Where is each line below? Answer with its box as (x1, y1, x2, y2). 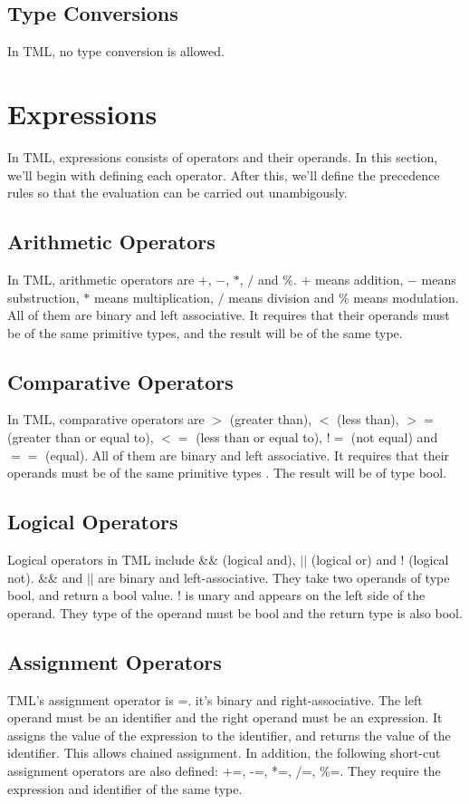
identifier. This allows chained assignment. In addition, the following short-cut (7, 743, 441, 762)
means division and (228, 287, 335, 306)
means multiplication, (93, 287, 214, 306)
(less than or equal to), (196, 428, 322, 447)
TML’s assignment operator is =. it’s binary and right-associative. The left (7, 690, 423, 709)
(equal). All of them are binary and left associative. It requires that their (44, 445, 450, 464)
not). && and (7, 567, 83, 586)
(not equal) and (350, 428, 438, 447)
